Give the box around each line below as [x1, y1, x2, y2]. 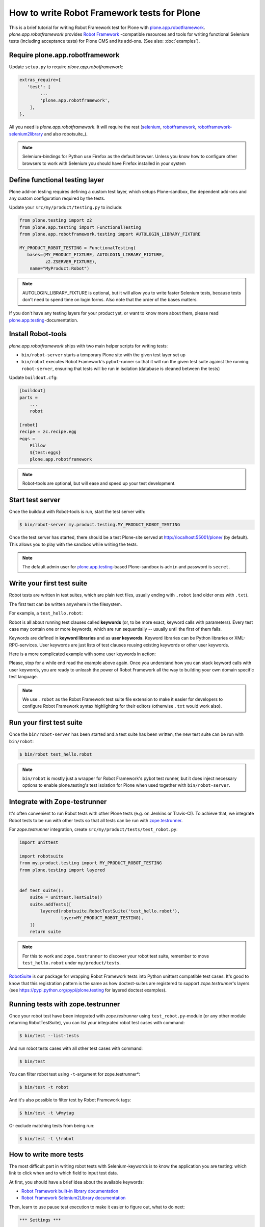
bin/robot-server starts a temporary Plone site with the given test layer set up [21, 351, 186, 358]
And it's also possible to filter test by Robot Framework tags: [9, 1097, 131, 1103]
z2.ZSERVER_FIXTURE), [45, 259, 98, 265]
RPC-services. [9, 642, 39, 648]
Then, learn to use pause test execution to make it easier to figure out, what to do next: [9, 1204, 185, 1210]
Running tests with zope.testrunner [9, 1000, 120, 1008]
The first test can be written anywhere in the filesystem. [9, 601, 122, 607]
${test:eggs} [29, 450, 61, 455]
